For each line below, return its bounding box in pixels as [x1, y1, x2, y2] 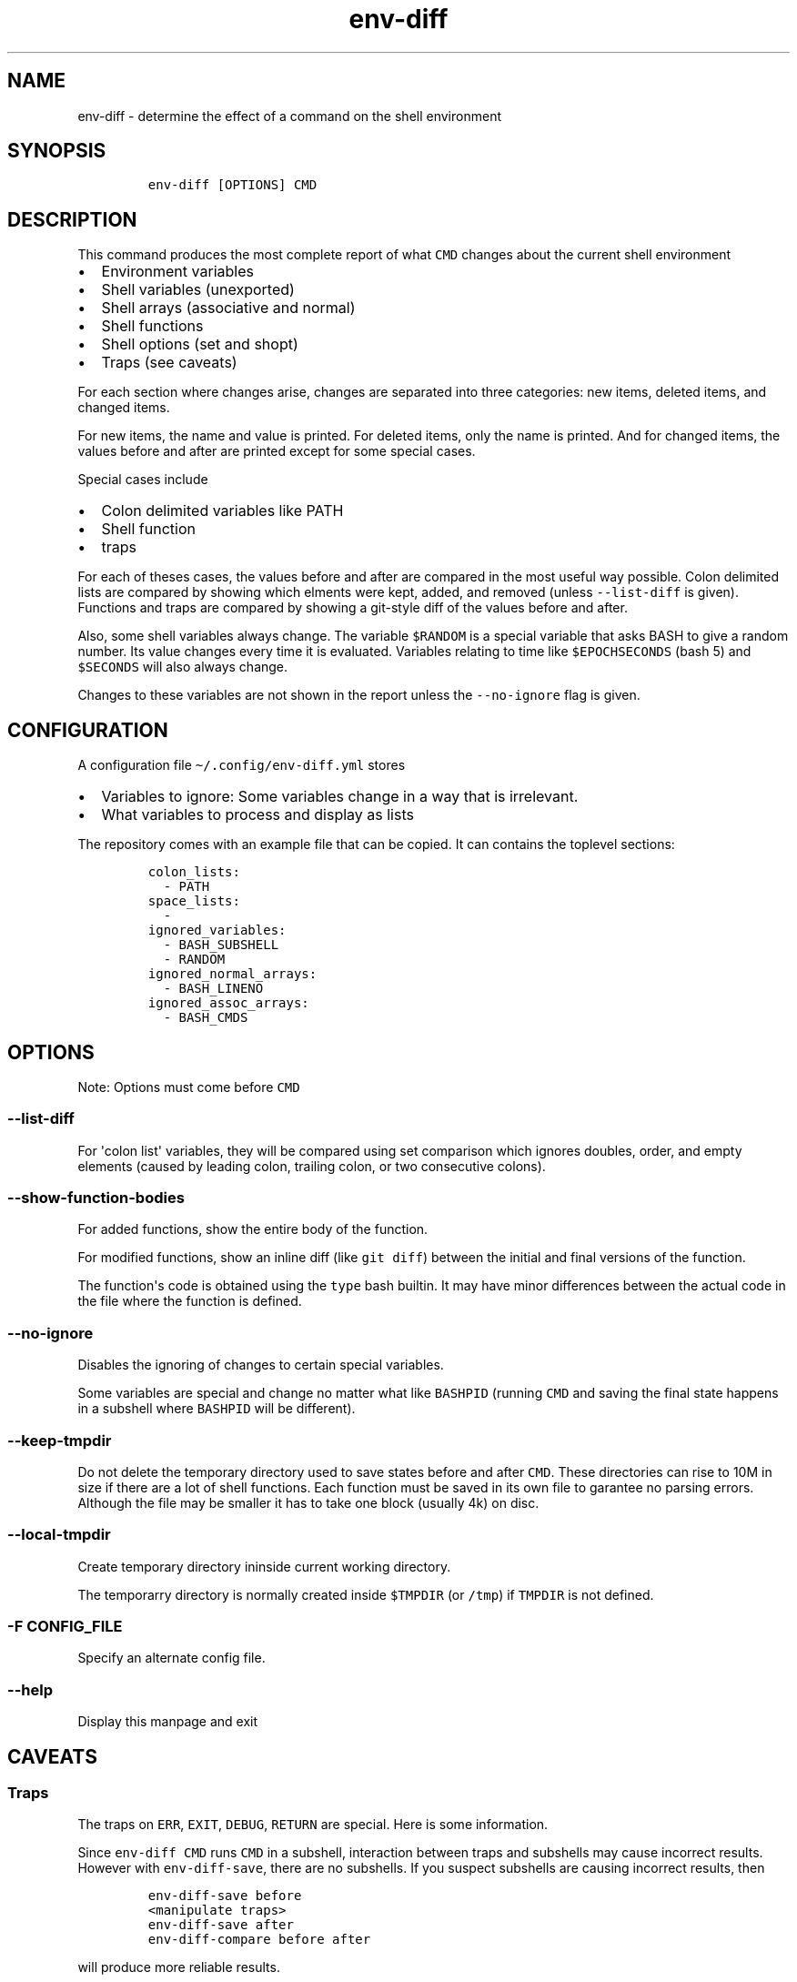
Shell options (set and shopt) [101, 335, 298, 354]
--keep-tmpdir [7, 1431, 112, 1450]
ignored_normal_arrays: [147, 966, 318, 982]
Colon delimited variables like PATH [101, 501, 344, 521]
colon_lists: [147, 865, 240, 880]
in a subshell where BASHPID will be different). [77, 1401, 356, 1417]
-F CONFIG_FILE [7, 1617, 123, 1636]
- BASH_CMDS [163, 1010, 248, 1026]
